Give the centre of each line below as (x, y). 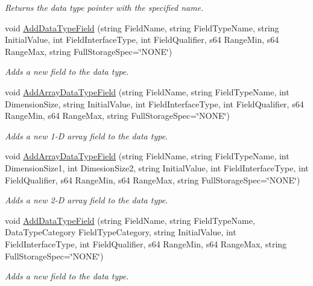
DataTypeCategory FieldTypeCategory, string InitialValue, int (121, 232)
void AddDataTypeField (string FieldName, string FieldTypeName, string (142, 27)
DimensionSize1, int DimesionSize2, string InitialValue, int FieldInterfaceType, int (157, 167)
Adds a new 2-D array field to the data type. (87, 200)
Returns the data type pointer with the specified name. (104, 7)
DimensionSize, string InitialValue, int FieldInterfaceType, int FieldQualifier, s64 (154, 103)
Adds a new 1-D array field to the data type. (87, 135)
